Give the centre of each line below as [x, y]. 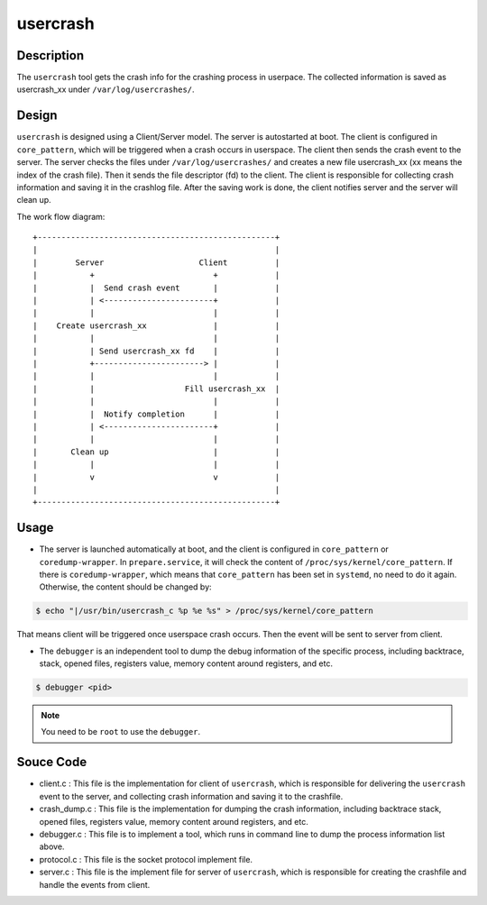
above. [52, 846]
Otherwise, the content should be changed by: [125, 587]
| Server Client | [156, 262]
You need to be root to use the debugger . [121, 732]
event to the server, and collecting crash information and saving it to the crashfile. [191, 796]
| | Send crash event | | [156, 288]
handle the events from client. [95, 884]
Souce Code [52, 762]
